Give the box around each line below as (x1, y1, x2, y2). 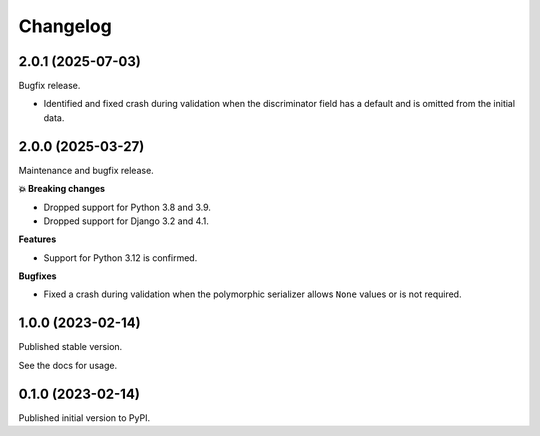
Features (18, 233, 57, 245)
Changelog (18, 15, 112, 37)
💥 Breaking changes (18, 183, 105, 195)
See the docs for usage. (18, 359, 118, 371)
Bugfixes (18, 270, 57, 282)
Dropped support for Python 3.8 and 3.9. (43, 201, 212, 213)
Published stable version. (18, 341, 123, 353)
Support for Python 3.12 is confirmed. (43, 251, 198, 264)
